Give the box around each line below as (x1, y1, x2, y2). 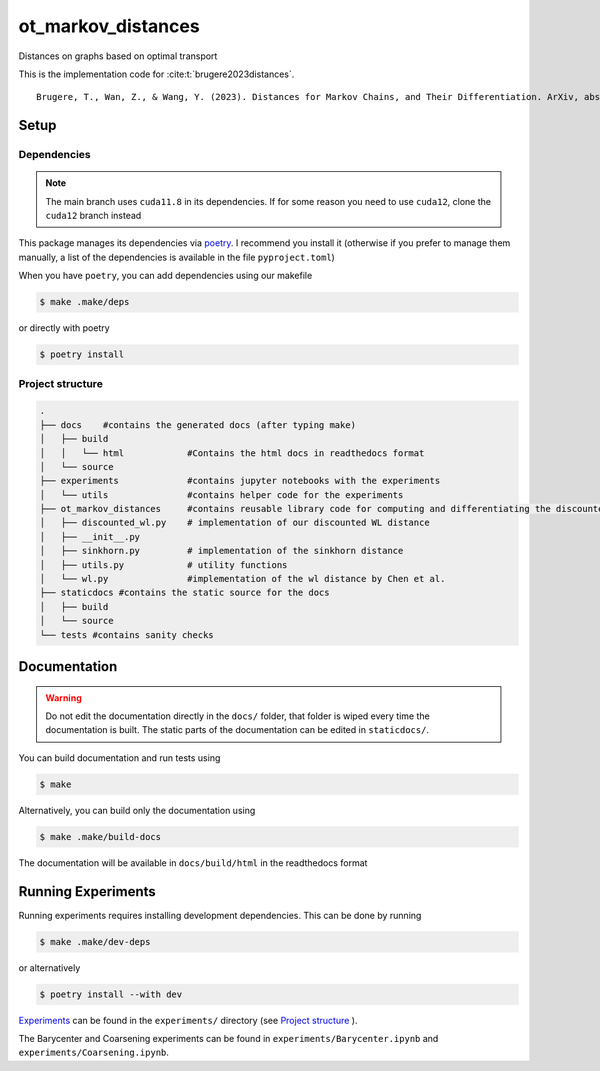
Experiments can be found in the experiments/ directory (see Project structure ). (18, 1014, 358, 1026)
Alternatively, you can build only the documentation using (18, 804, 256, 816)
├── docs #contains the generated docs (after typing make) (39, 419, 357, 430)
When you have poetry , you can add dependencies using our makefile (18, 270, 313, 282)
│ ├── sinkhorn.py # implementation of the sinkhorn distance (39, 545, 404, 557)
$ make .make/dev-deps (39, 936, 151, 947)
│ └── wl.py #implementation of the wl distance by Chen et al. (39, 573, 446, 585)
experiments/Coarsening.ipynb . (18, 1046, 170, 1059)
